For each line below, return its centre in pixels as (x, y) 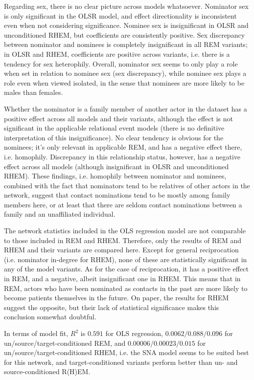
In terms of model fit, (36, 333)
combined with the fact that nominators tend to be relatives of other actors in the (127, 185)
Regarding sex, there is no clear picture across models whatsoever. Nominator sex (126, 6)
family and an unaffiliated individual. (60, 214)
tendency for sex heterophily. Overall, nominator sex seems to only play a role (121, 63)
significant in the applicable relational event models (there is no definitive (114, 128)
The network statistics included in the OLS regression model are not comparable (125, 231)
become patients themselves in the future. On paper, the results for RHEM (116, 298)
